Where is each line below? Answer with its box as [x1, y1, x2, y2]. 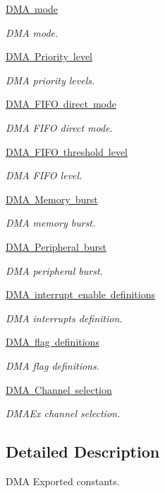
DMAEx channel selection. [6, 406, 121, 421]
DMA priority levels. [6, 72, 95, 87]
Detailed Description [6, 441, 160, 463]
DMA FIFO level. [6, 168, 82, 183]
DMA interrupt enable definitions [6, 287, 155, 302]
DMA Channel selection [6, 382, 112, 397]
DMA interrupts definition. [6, 310, 123, 325]
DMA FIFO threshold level [6, 144, 128, 159]
